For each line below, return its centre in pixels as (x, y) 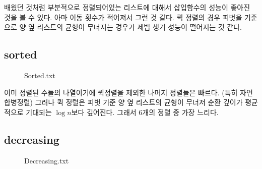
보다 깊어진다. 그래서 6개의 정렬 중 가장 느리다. (145, 112)
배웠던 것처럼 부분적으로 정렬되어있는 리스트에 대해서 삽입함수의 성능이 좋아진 (127, 7)
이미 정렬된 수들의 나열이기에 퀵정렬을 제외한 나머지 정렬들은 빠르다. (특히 (121, 92)
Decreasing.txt (47, 160)
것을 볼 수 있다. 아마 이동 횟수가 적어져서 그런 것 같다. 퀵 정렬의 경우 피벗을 (123, 17)
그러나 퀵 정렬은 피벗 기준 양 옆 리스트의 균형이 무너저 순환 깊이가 (139, 102)
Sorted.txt (40, 75)
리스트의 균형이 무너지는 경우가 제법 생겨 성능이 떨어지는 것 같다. (139, 27)
